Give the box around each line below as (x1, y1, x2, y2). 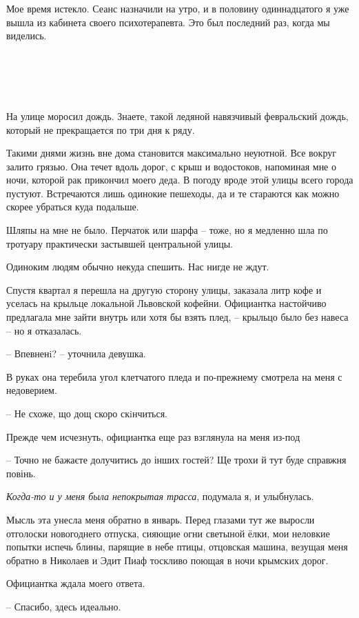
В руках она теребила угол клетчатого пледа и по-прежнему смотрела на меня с (6, 369, 342, 383)
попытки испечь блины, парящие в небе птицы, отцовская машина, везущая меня (6, 539, 348, 554)
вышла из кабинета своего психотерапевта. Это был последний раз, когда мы (6, 14, 330, 29)
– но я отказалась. (6, 323, 82, 337)
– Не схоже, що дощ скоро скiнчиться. (6, 406, 168, 420)
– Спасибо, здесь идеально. (6, 599, 121, 613)
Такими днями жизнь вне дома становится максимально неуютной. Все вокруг (6, 146, 336, 160)
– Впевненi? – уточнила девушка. (6, 346, 146, 361)
